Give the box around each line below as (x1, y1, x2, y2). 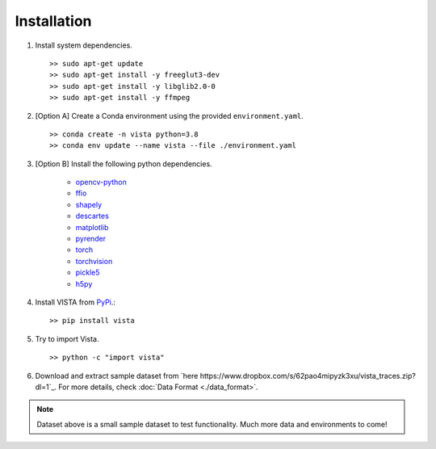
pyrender (75, 234, 107, 244)
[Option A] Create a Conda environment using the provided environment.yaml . (35, 111, 304, 120)
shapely (75, 199, 103, 209)
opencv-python (75, 178, 127, 187)
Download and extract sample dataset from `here (35, 371, 199, 380)
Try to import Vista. (35, 334, 99, 343)
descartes (75, 211, 109, 221)
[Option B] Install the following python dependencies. (35, 158, 213, 169)
